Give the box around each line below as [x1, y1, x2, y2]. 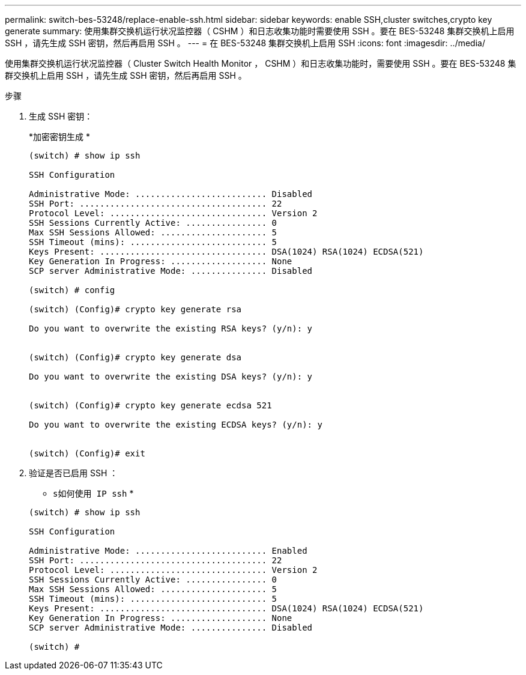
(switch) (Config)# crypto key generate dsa [29, 353, 242, 362]
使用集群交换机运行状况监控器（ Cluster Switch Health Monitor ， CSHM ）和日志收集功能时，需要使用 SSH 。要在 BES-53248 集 [5, 58, 516, 68]
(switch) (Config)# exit [29, 449, 145, 458]
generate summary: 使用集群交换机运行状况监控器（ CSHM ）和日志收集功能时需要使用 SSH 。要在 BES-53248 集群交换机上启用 [5, 26, 515, 36]
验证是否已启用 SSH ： [29, 468, 118, 478]
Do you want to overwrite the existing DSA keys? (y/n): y [29, 372, 313, 381]
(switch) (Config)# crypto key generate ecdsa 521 [29, 401, 272, 410]
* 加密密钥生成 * [29, 132, 90, 142]
